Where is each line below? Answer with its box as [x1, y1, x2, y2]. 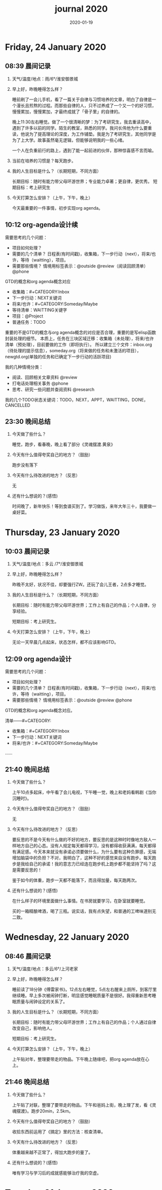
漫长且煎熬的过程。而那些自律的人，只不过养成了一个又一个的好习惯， [16, 102, 156, 108]
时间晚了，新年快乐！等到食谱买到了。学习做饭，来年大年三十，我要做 [12, 503, 152, 509]
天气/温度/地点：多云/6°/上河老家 [12, 966, 78, 972]
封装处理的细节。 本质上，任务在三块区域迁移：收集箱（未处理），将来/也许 [5, 335, 154, 341]
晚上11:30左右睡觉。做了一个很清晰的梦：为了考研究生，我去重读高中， [12, 119, 154, 125]
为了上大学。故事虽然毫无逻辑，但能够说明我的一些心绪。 [12, 137, 127, 143]
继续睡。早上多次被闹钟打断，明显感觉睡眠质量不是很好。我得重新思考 [12, 992, 152, 998]
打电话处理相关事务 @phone [12, 380, 69, 386]
